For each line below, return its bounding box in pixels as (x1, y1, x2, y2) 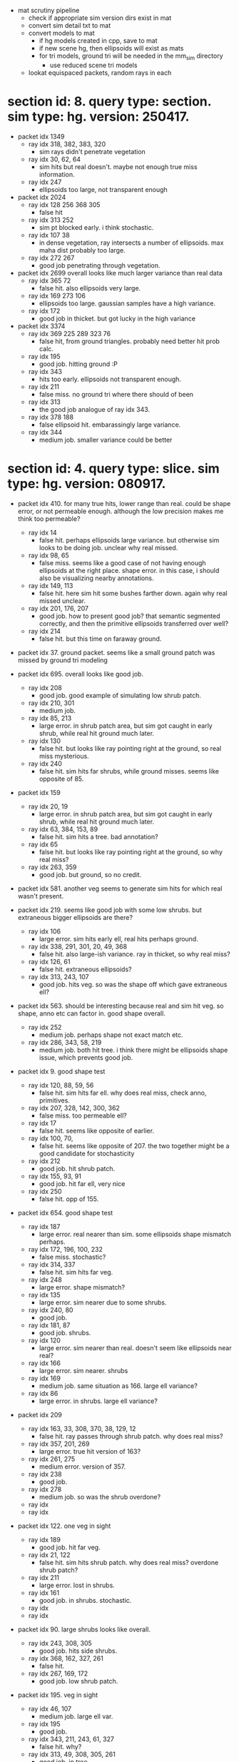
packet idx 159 (17, 788, 61, 796)
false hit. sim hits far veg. (39, 1267, 113, 1276)
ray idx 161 (28, 1588, 59, 1597)
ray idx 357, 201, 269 (28, 1439, 90, 1448)
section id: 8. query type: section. (7, 93, 212, 109)
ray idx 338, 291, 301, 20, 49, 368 (28, 942, 127, 951)
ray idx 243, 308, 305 (28, 1639, 93, 1647)
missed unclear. (39, 596, 86, 605)
